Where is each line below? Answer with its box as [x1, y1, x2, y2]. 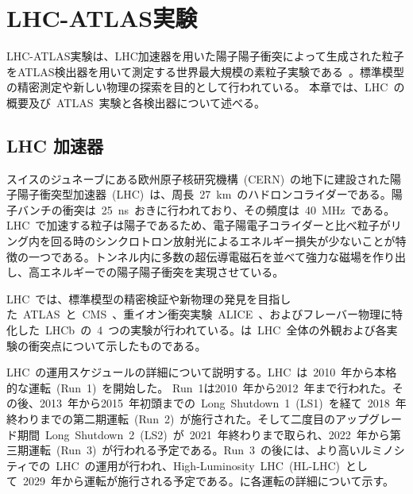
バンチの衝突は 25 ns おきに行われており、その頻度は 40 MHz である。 [17, 201, 396, 218]
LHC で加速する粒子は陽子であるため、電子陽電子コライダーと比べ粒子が [6, 217, 391, 233]
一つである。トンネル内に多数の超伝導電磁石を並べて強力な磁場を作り [28, 248, 396, 264]
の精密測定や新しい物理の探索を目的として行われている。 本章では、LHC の [6, 79, 405, 95]
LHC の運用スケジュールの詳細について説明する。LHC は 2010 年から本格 [6, 364, 397, 380]
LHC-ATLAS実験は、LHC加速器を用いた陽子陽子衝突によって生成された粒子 [6, 48, 404, 64]
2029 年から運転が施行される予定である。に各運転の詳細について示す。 [22, 473, 395, 489]
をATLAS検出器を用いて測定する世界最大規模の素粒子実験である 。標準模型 [6, 63, 404, 79]
